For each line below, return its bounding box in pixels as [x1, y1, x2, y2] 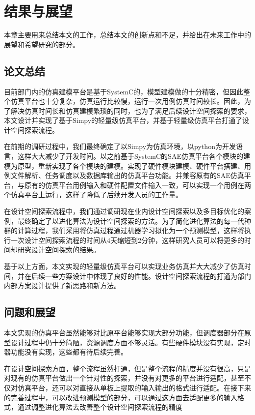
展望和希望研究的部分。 [4, 39, 79, 49]
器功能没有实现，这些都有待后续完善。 [4, 347, 127, 357]
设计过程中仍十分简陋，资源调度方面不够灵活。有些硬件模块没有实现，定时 [10, 337, 251, 347]
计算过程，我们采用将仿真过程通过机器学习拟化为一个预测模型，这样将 [17, 225, 244, 236]
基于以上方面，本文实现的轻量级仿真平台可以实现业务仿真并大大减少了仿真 [4, 261, 244, 271]
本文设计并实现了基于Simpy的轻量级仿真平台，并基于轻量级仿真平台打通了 [4, 115, 243, 125]
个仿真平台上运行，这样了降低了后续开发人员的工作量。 [4, 189, 182, 200]
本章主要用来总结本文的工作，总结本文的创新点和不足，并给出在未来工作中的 [4, 30, 251, 40]
